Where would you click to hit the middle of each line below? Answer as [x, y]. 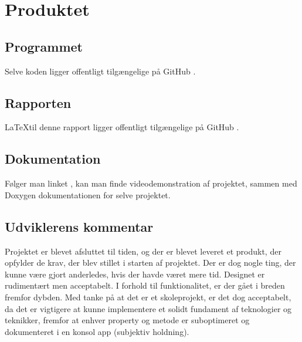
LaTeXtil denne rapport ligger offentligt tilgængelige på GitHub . [122, 127]
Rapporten [38, 102]
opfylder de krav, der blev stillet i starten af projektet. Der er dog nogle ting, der [150, 263]
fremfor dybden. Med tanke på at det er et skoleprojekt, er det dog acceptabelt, [148, 297]
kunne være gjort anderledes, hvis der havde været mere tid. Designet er [135, 274]
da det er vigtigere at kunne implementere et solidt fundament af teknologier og [148, 308]
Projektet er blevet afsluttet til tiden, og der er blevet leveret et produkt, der [143, 251]
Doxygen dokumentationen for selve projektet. [88, 194]
